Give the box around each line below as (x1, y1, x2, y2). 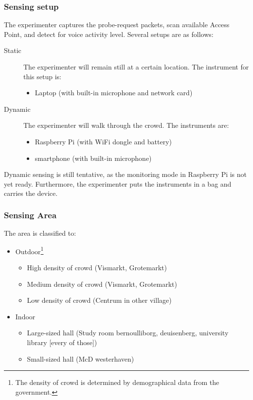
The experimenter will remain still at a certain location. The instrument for (23, 62, 249, 71)
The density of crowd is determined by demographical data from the (15, 377, 219, 387)
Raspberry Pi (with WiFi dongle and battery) (35, 136, 172, 146)
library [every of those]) (27, 337, 97, 347)
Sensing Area (4, 209, 57, 221)
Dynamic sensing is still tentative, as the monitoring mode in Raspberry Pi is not (4, 169, 247, 179)
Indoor (15, 311, 36, 321)
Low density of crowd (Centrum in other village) (27, 295, 172, 305)
